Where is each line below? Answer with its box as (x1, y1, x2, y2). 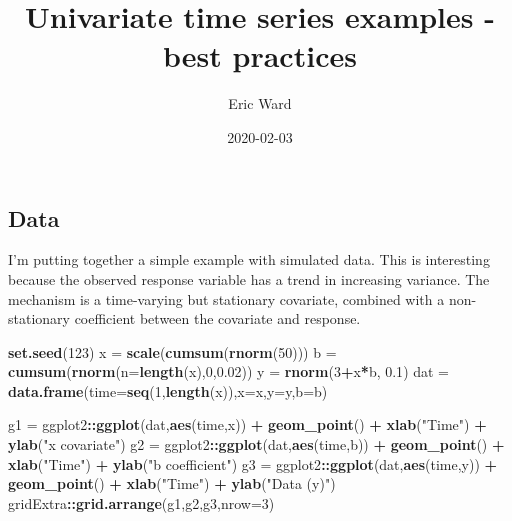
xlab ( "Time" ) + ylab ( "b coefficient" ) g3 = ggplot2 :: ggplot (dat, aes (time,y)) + (8, 453, 498, 474)
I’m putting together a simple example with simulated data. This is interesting (8, 249, 490, 270)
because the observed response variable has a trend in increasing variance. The (8, 268, 490, 289)
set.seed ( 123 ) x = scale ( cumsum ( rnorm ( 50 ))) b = (8, 341, 337, 362)
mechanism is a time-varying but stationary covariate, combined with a (8, 288, 445, 309)
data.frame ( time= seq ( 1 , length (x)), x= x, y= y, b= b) (8, 380, 328, 401)
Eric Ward (228, 93, 292, 114)
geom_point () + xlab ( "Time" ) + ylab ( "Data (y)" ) (8, 473, 336, 494)
